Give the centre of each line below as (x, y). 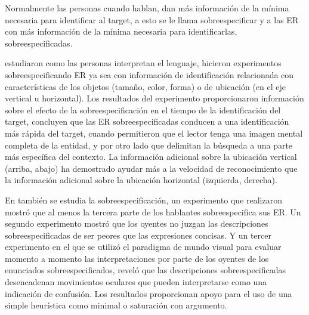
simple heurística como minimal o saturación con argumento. (116, 305)
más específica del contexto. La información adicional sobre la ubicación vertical (151, 157)
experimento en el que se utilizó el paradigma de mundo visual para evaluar (143, 247)
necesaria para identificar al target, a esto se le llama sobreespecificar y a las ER (152, 19)
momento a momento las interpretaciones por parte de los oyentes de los (137, 258)
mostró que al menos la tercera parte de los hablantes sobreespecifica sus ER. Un (153, 211)
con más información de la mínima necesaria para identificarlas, (121, 31)
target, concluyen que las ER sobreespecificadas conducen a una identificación (147, 121)
